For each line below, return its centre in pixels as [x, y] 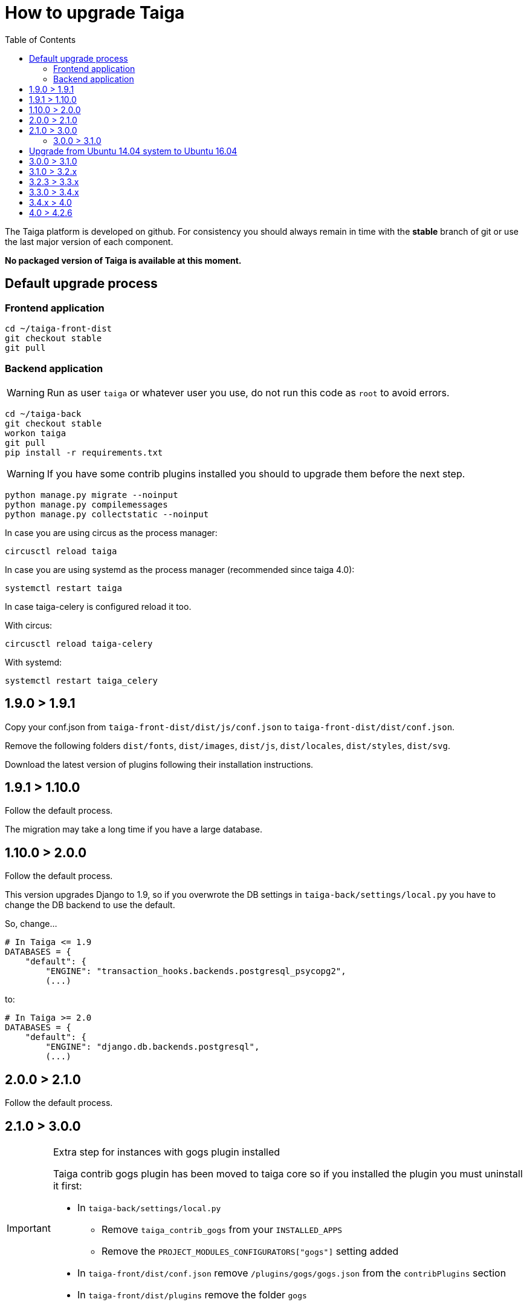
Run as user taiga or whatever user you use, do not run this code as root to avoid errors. [248, 392]
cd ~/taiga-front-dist [59, 328]
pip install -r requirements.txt [84, 452]
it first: [67, 1186]
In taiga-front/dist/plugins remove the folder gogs [192, 1294]
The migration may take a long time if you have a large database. [134, 829]
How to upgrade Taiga [95, 13]
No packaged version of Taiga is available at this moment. [123, 260]
